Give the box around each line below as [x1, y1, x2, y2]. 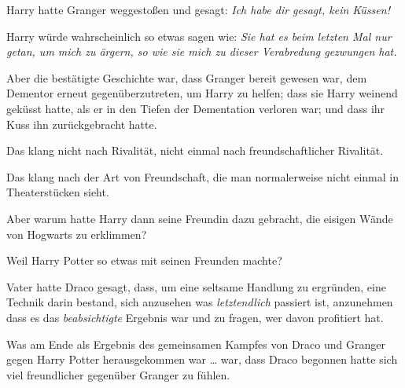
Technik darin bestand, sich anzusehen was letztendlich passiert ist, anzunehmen [6, 294, 393, 310]
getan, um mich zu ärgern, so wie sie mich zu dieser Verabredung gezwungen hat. [6, 43, 397, 60]
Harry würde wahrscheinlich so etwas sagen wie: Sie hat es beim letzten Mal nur [6, 27, 392, 44]
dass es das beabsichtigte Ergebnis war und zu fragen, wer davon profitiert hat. [6, 309, 384, 325]
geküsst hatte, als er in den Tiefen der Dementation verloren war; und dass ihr [6, 100, 385, 116]
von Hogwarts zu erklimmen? [6, 225, 147, 242]
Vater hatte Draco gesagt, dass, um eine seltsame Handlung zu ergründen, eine [6, 278, 386, 295]
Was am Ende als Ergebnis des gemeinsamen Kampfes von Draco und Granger [6, 335, 385, 352]
